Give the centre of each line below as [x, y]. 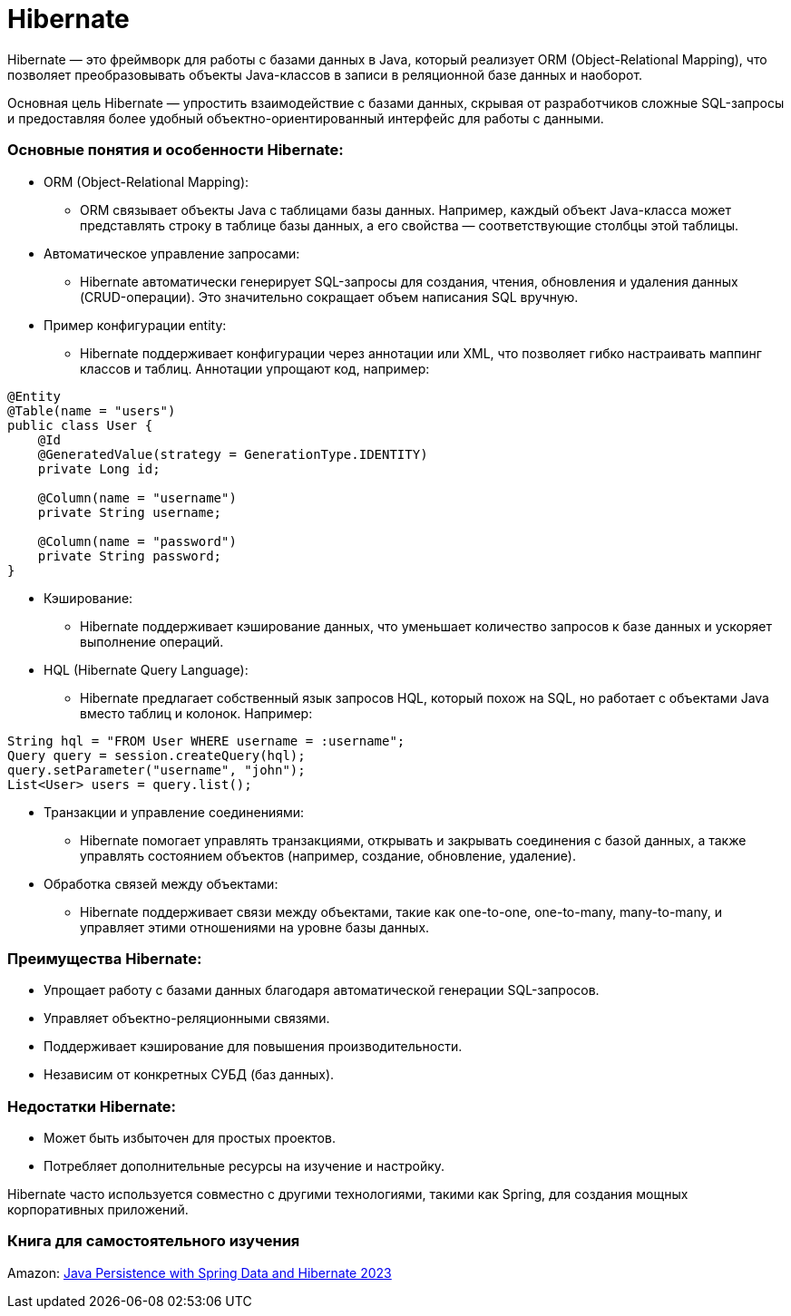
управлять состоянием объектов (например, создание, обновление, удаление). [328, 855]
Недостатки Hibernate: [92, 1106]
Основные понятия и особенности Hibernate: [176, 150]
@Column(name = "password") [137, 541]
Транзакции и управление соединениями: [174, 812]
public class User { [80, 425]
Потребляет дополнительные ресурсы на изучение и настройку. [244, 1166]
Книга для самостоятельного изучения [154, 1241]
